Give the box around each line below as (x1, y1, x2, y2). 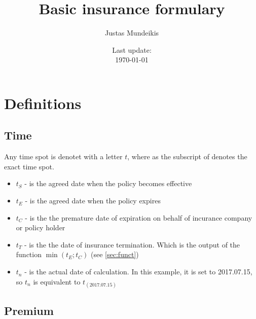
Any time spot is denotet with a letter (4, 151, 123, 162)
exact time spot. (4, 161, 54, 171)
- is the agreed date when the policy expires (25, 195, 161, 206)
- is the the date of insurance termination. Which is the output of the (24, 239, 240, 250)
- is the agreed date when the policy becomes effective (24, 178, 192, 189)
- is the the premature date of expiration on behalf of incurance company (25, 212, 252, 223)
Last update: (112, 44, 152, 55)
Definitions (4, 92, 82, 113)
